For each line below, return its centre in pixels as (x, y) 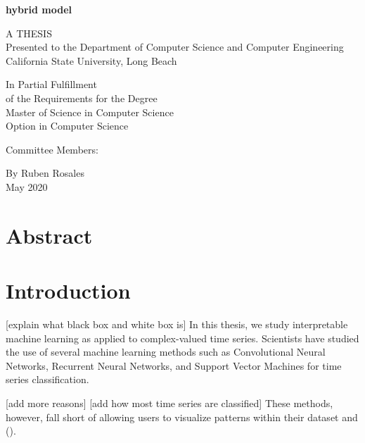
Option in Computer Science (67, 126)
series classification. (47, 379)
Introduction (68, 291)
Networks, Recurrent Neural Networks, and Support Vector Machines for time (174, 365)
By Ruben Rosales (45, 173)
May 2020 (27, 186)
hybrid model (39, 9)
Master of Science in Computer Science (90, 112)
